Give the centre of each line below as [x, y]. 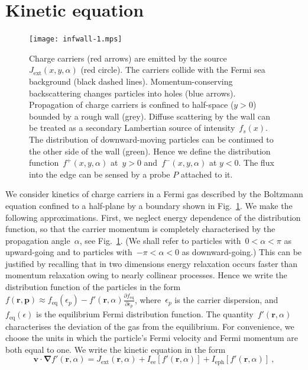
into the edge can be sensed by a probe [100, 174]
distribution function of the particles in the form [93, 287]
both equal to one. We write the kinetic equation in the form [116, 349]
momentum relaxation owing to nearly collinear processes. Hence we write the [146, 275]
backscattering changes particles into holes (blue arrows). [132, 93]
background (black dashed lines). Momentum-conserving [131, 81]
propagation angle [38, 240]
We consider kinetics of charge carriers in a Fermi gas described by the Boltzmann [154, 194]
